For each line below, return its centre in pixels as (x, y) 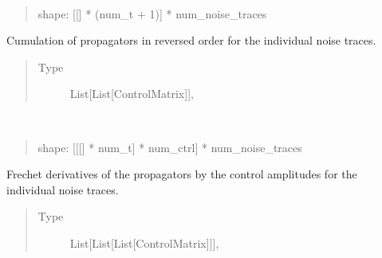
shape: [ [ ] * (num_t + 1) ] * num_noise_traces (152, 13)
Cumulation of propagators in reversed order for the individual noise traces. (191, 40)
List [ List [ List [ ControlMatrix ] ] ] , (144, 242)
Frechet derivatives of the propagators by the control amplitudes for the (182, 174)
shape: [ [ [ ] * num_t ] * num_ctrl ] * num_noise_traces (170, 147)
